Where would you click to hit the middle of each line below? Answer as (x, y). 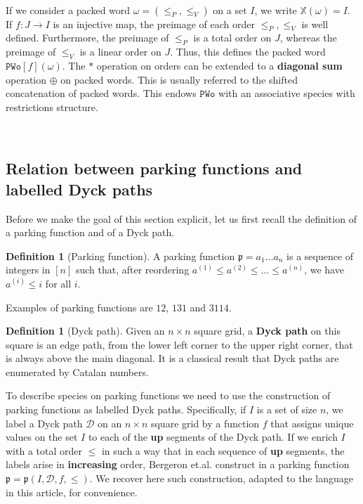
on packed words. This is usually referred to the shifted (179, 79)
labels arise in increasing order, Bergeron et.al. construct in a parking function (178, 464)
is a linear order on (120, 52)
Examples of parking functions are (79, 307)
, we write (276, 9)
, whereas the (308, 38)
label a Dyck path (44, 423)
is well (315, 24)
